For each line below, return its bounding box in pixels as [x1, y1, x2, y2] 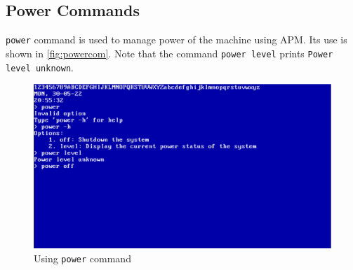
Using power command [34, 250, 131, 265]
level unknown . [6, 59, 74, 74]
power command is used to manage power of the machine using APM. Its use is [6, 32, 347, 47]
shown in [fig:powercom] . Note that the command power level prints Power [6, 45, 333, 60]
